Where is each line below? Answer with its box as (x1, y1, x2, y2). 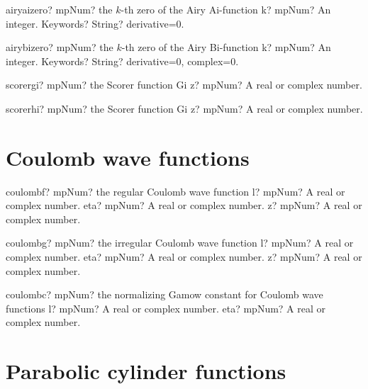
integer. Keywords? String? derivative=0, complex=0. (6, 53, 239, 68)
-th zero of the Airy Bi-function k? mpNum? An (121, 40, 331, 55)
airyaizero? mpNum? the (6, 2, 113, 16)
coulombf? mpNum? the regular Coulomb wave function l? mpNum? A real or (6, 184, 345, 198)
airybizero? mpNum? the (6, 40, 113, 55)
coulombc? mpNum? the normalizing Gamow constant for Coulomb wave (6, 287, 323, 302)
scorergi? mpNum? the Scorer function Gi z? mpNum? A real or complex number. (6, 77, 362, 92)
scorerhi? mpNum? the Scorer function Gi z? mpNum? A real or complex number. (6, 101, 363, 115)
